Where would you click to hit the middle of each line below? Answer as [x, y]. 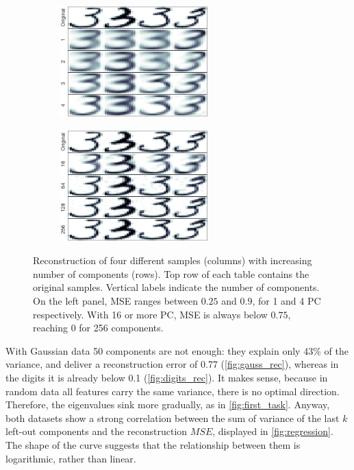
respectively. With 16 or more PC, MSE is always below [150, 314]
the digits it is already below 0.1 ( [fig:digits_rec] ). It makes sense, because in [167, 377]
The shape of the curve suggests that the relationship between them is [153, 444]
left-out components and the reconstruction [97, 431]
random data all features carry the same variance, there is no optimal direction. [173, 391]
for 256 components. [121, 328]
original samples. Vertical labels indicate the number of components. [176, 287]
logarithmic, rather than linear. [71, 458]
